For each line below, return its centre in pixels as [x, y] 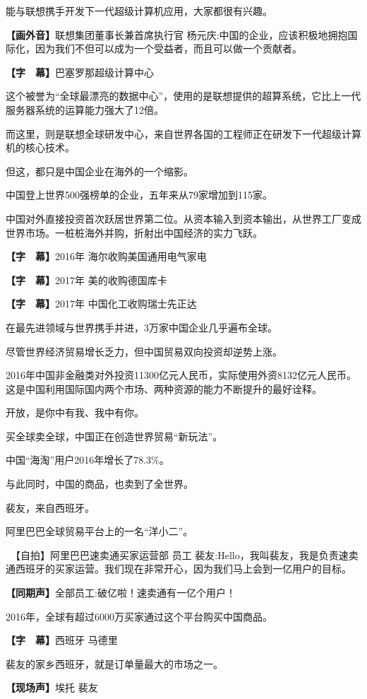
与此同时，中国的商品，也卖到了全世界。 [100, 484]
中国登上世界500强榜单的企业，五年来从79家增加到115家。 [139, 195]
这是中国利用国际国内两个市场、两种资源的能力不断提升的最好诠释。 [164, 388]
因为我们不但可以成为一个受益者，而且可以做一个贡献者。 [168, 48]
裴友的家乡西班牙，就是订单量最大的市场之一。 [114, 663]
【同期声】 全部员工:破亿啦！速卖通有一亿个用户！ [121, 593]
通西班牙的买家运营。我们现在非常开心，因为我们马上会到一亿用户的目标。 [179, 569]
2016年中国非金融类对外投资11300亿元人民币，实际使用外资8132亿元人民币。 [181, 375]
